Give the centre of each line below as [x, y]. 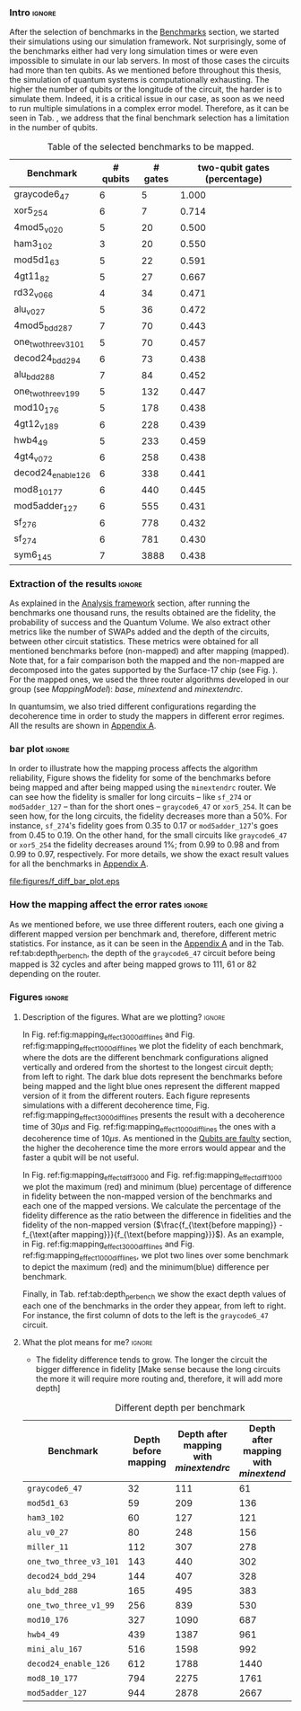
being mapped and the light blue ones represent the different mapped [151, 1086]
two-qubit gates [234, 168]
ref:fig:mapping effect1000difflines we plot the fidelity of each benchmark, [153, 1047]
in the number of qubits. [54, 128]
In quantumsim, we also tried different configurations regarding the [133, 706]
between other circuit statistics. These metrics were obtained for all [134, 641]
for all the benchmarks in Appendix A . [79, 864]
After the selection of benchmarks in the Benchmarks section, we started [144, 32]
